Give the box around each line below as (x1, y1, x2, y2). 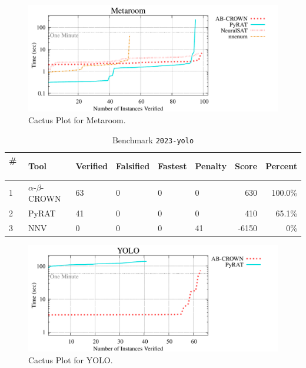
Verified (75, 160, 108, 172)
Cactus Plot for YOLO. (28, 353, 113, 366)
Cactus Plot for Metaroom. (28, 113, 126, 126)
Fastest (158, 160, 187, 172)
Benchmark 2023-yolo (112, 133, 194, 146)
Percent (265, 160, 297, 172)
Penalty (195, 160, 227, 172)
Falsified (116, 160, 150, 172)
